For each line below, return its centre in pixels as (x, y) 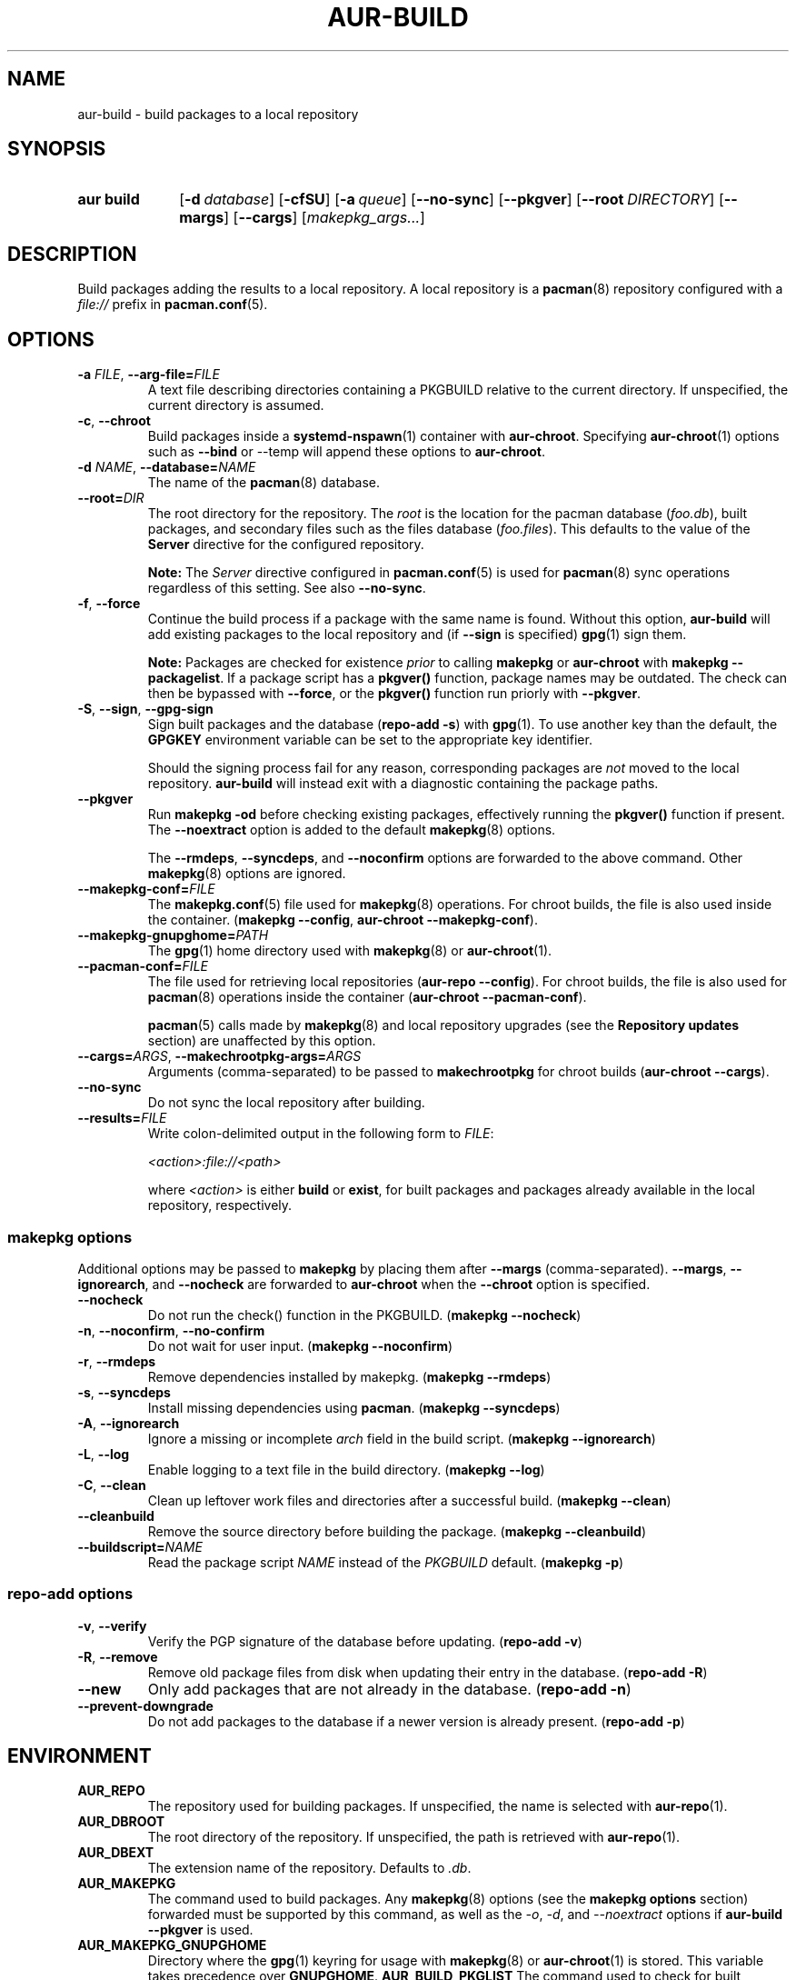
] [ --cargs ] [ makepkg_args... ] (324, 218)
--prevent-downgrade (145, 1705)
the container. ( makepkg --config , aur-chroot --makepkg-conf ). (343, 920)
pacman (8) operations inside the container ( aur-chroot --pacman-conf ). (367, 997)
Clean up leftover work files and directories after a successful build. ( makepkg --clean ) (409, 1500)
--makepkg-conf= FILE (146, 889)
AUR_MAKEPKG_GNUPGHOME (172, 1945)
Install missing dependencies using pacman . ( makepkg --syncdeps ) (354, 1407)
